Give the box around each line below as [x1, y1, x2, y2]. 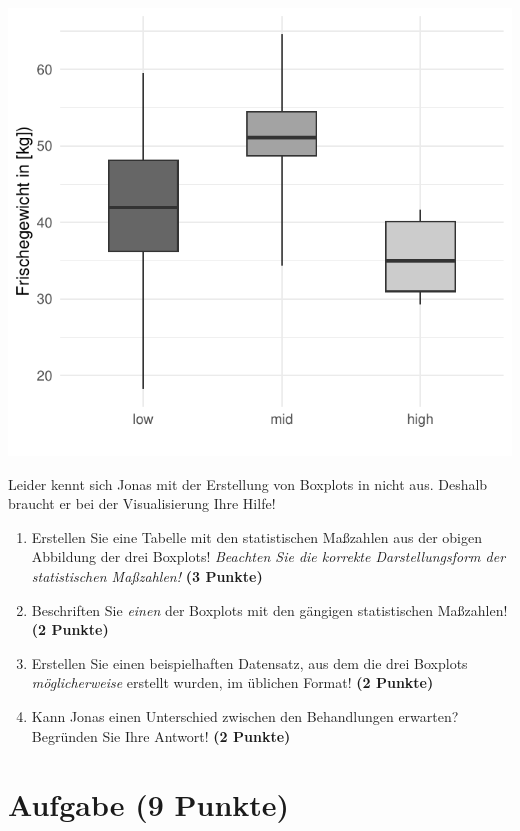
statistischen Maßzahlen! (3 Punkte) [31, 565, 263, 586]
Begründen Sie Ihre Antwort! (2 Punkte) [31, 725, 291, 746]
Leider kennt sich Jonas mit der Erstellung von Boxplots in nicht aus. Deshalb [8, 473, 488, 494]
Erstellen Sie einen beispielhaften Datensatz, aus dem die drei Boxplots [31, 652, 468, 673]
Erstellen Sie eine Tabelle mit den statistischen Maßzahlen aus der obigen [31, 526, 482, 547]
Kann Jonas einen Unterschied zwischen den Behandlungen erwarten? [31, 705, 459, 726]
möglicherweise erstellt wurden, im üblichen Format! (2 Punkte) [31, 672, 434, 693]
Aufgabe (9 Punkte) [8, 784, 290, 825]
